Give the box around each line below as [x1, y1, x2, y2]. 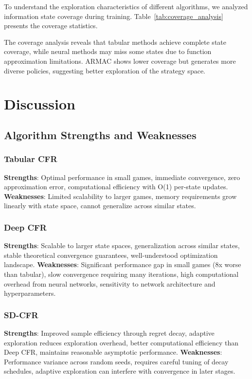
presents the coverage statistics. [4, 20, 98, 31]
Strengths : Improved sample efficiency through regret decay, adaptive [4, 327, 215, 338]
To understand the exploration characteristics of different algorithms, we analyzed [4, 1, 248, 11]
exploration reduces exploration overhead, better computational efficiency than [4, 337, 239, 347]
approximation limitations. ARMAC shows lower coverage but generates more [4, 55, 236, 66]
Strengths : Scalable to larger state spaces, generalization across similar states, [4, 240, 240, 251]
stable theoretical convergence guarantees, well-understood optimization [4, 250, 218, 260]
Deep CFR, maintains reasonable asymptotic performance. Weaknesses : [4, 347, 222, 357]
